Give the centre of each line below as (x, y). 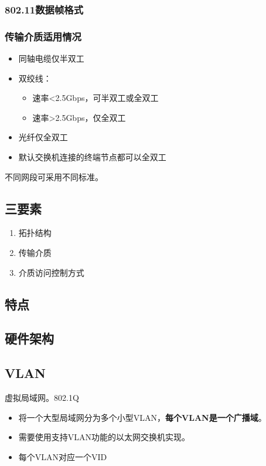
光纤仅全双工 (43, 137)
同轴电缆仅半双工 (51, 58)
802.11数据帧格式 (44, 9)
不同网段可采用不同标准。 (54, 176)
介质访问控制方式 (51, 272)
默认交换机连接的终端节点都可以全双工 (92, 157)
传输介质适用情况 (43, 36)
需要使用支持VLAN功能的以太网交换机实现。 (104, 437)
